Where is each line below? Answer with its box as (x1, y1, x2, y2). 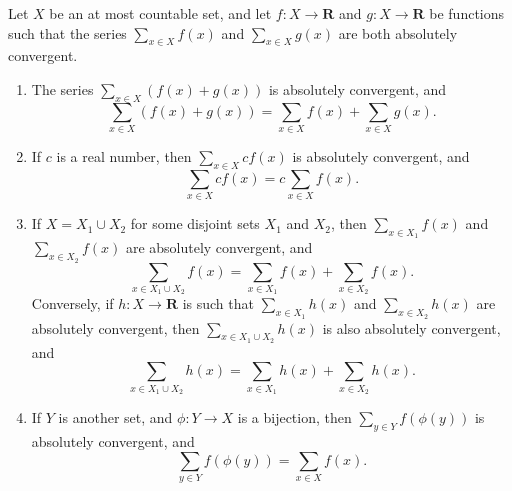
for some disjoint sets (130, 213, 260, 234)
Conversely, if (31, 293, 114, 314)
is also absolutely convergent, (322, 317, 501, 338)
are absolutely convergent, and (125, 237, 313, 258)
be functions (429, 3, 505, 23)
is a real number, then (56, 146, 192, 167)
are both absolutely (338, 22, 458, 43)
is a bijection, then (237, 407, 352, 428)
